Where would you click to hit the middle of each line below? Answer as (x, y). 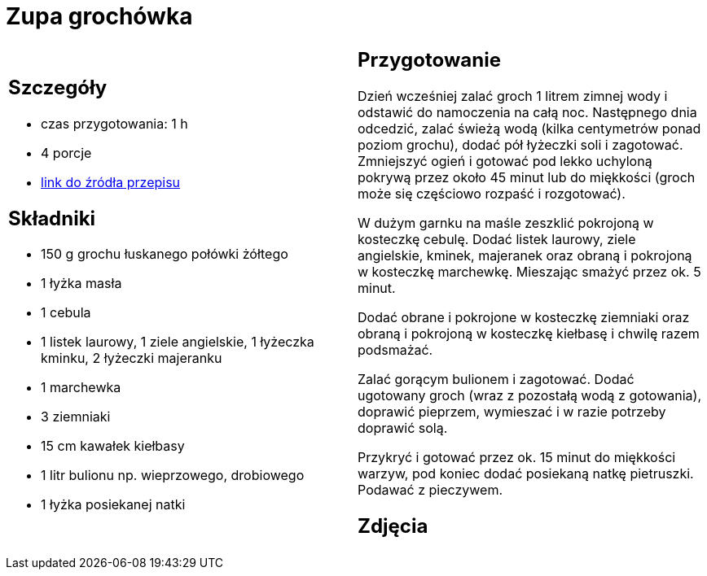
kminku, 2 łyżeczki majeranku (132, 358)
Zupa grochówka (99, 16)
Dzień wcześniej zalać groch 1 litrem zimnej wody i (513, 96)
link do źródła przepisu (111, 182)
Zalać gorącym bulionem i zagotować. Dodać (496, 379)
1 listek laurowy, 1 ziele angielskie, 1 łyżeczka (178, 342)
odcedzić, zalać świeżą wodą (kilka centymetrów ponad (529, 128)
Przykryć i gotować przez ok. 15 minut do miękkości (517, 457)
